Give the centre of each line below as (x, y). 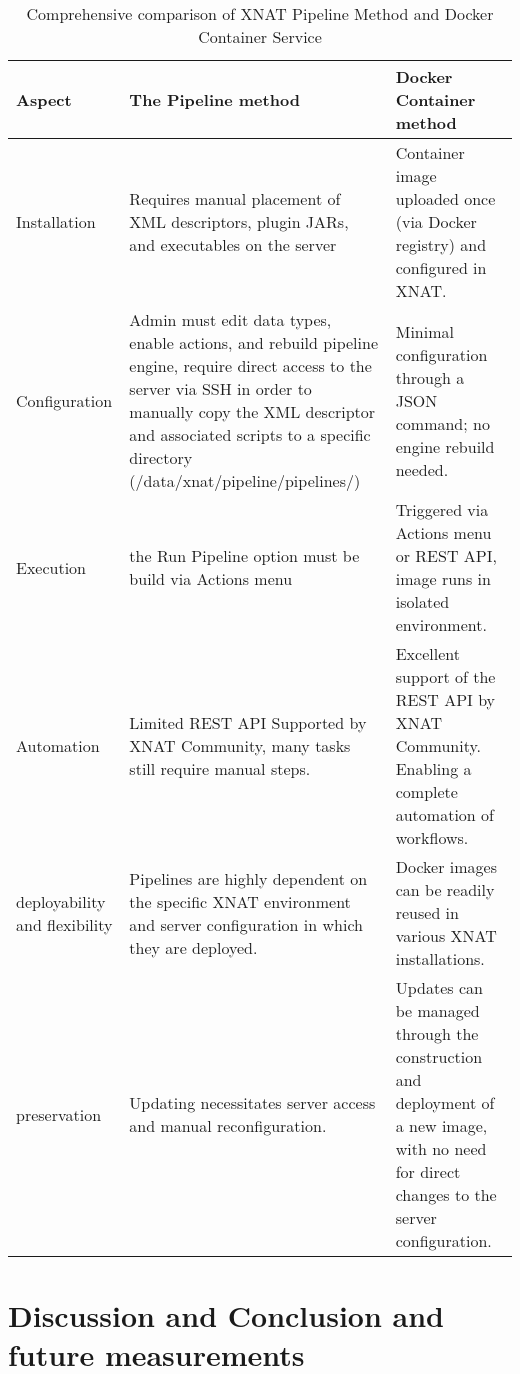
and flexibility (64, 924)
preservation (59, 1114)
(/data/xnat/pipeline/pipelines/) (245, 480)
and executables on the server (233, 244)
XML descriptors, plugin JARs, (239, 221)
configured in (441, 267)
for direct (428, 1171)
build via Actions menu (211, 578)
